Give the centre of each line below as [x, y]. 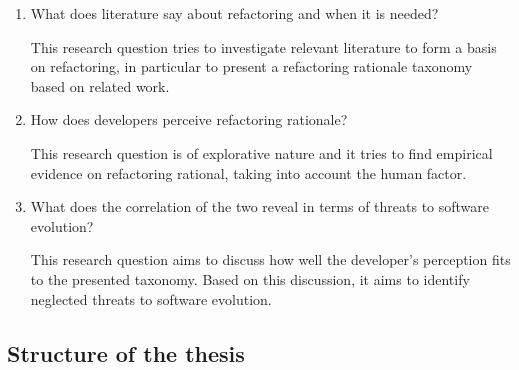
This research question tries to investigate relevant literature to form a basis [263, 46]
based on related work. [100, 85]
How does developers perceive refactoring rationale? [189, 119]
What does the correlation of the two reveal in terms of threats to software [260, 206]
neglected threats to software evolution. [151, 298]
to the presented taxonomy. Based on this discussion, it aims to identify [250, 278]
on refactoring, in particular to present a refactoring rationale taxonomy [251, 66]
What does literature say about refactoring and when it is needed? [234, 13]
